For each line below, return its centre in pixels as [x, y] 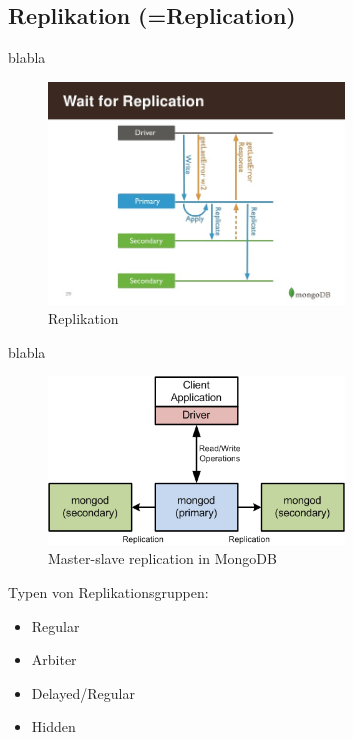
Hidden [53, 726]
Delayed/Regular [83, 692]
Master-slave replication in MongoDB [162, 558]
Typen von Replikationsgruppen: [108, 591]
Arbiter [54, 659]
